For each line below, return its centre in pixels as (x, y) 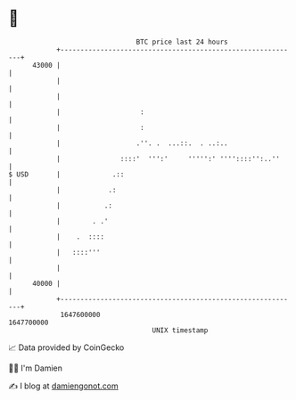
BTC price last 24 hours (182, 42)
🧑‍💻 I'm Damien (36, 368)
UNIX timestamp (180, 330)
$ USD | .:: (66, 174)
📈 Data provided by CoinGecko (66, 347)
